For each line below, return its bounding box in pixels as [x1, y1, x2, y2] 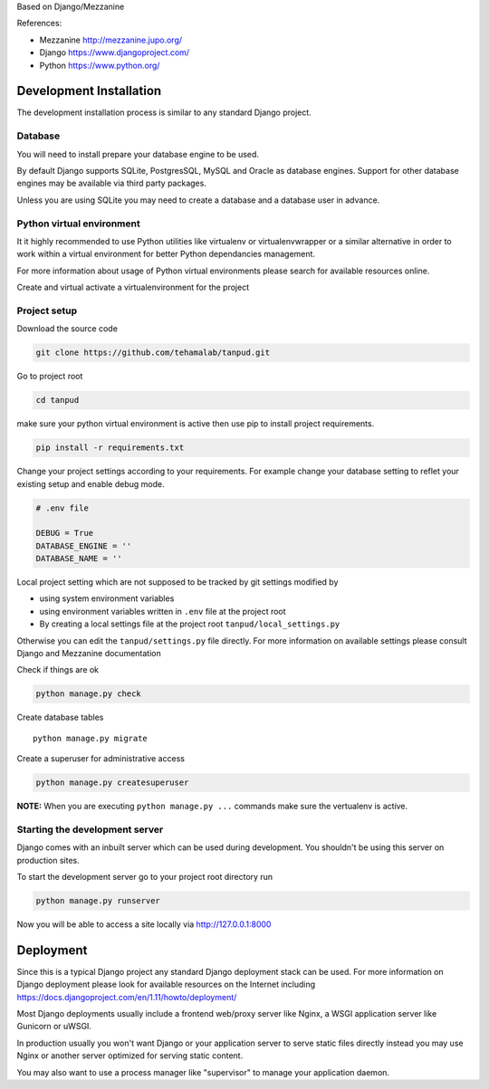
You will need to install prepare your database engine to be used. [16, 148, 260, 159]
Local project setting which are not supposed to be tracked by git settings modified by [16, 577, 339, 587]
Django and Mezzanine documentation [16, 648, 162, 659]
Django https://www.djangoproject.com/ [39, 47, 190, 58]
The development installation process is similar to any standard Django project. [16, 107, 312, 118]
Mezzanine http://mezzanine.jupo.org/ [39, 34, 183, 45]
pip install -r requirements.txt [35, 443, 185, 453]
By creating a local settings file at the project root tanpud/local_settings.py [39, 618, 340, 629]
